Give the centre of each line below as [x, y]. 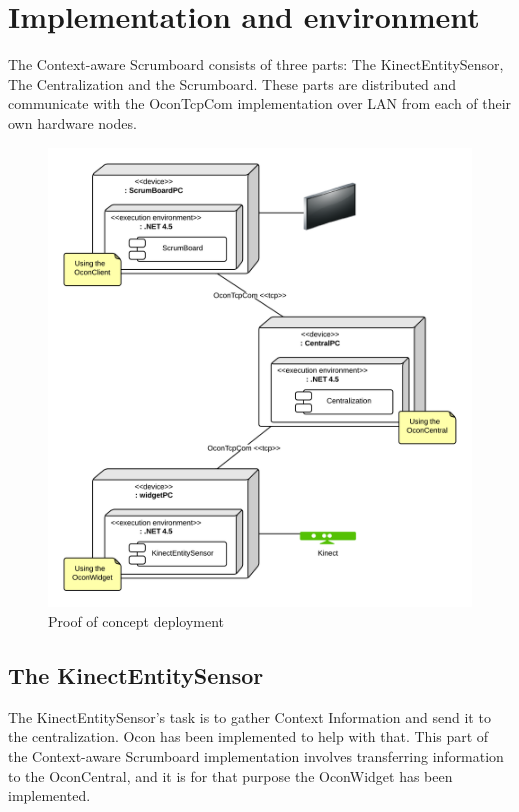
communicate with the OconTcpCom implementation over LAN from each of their [260, 103]
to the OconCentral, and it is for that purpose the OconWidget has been [230, 775]
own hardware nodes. [72, 122]
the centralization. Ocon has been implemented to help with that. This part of [248, 736]
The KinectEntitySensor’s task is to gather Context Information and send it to [249, 716]
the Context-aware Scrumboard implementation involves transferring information [256, 756]
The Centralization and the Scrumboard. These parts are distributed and [232, 83]
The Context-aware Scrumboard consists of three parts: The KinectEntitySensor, [256, 64]
